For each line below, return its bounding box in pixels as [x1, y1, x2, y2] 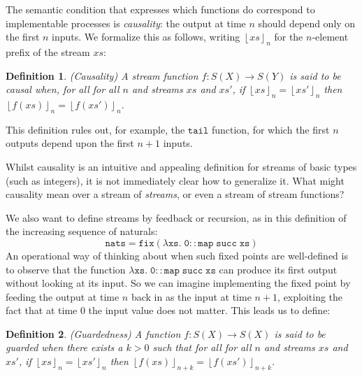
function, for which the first [211, 122, 330, 136]
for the [274, 29, 303, 44]
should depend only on [258, 15, 356, 30]
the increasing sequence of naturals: [6, 224, 158, 239]
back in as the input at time [131, 289, 252, 304]
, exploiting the [277, 289, 343, 304]
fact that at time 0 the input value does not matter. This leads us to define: [6, 303, 331, 318]
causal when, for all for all [6, 82, 120, 97]
